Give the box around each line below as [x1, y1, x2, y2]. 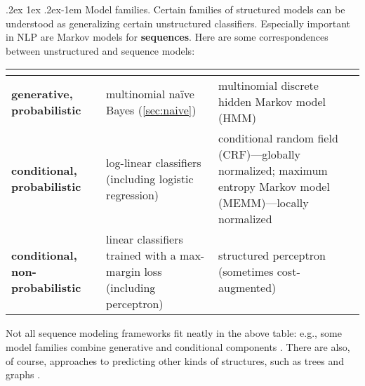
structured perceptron [218, 247, 326, 264]
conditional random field [218, 130, 338, 147]
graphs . [6, 367, 41, 382]
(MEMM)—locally [218, 194, 309, 211]
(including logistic [106, 170, 194, 187]
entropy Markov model [218, 178, 330, 195]
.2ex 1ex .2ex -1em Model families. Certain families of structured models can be [6, 2, 345, 16]
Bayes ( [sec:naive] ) [106, 101, 197, 118]
